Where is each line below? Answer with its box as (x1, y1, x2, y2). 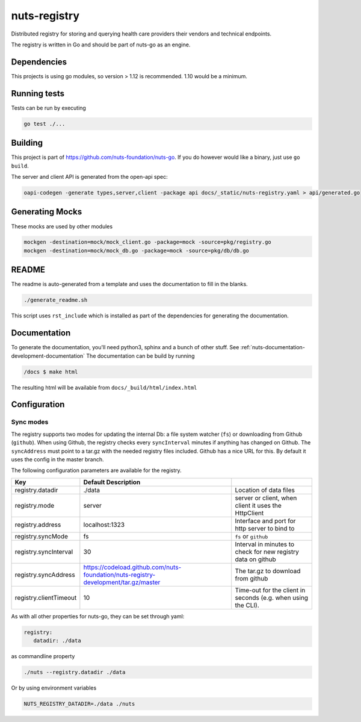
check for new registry (235, 547, 299, 556)
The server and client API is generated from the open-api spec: (11, 173, 168, 181)
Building (11, 138, 43, 148)
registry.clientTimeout (14, 593, 77, 602)
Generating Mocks (11, 207, 82, 217)
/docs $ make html (23, 368, 78, 375)
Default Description (83, 478, 141, 486)
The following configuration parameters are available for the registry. (11, 467, 182, 474)
